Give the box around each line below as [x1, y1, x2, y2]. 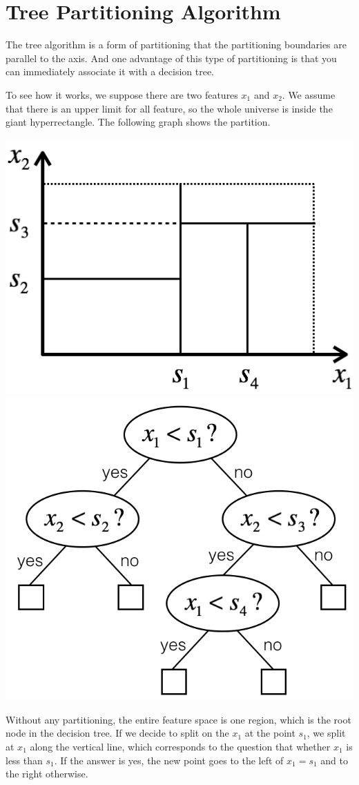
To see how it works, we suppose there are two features [6, 87, 238, 101]
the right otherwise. [6, 766, 88, 781]
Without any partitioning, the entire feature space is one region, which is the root [6, 712, 351, 726]
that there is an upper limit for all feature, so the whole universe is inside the [6, 101, 333, 115]
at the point [244, 726, 295, 740]
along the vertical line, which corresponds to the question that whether [30, 739, 331, 754]
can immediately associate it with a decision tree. [6, 64, 215, 79]
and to [320, 753, 349, 767]
